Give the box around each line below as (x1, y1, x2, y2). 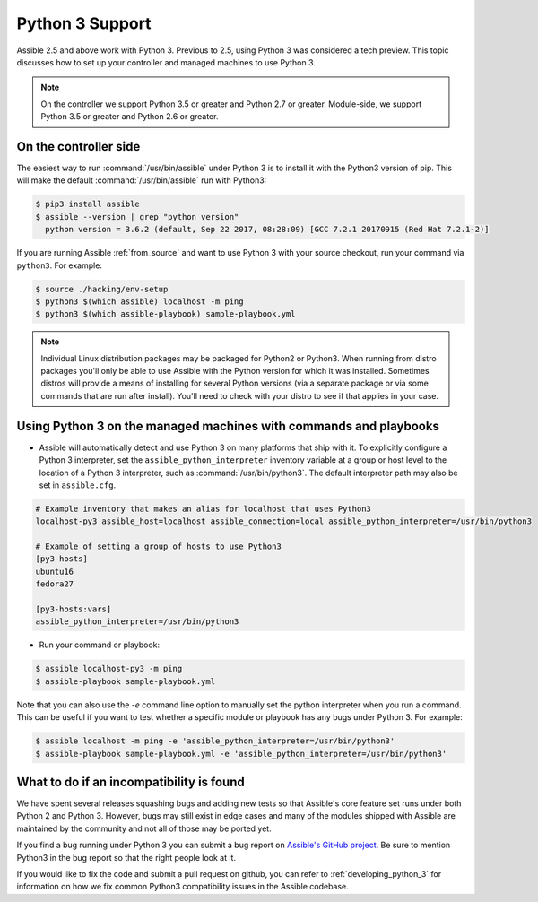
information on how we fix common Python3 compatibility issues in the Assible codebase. (16, 881, 349, 892)
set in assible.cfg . (39, 480, 117, 490)
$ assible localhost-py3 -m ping (35, 663, 183, 674)
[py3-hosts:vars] (35, 604, 112, 614)
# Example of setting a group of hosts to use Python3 (35, 542, 282, 551)
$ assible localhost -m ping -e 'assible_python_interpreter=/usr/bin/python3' (35, 736, 395, 746)
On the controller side (16, 139, 141, 154)
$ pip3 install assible (35, 199, 141, 210)
